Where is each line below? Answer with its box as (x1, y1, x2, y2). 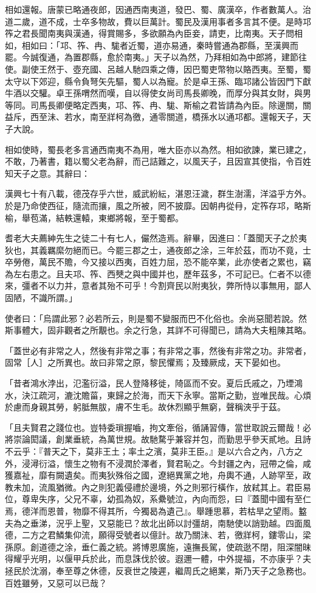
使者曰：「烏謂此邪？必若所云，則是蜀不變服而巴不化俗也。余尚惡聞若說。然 (5, 311, 307, 324)
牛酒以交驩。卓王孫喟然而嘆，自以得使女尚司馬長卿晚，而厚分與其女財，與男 (5, 87, 311, 99)
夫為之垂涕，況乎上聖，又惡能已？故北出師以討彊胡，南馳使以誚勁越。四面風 (5, 516, 311, 529)
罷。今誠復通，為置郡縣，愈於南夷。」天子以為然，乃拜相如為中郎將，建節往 (5, 51, 307, 63)
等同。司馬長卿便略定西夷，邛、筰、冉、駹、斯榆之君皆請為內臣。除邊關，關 (5, 98, 311, 111)
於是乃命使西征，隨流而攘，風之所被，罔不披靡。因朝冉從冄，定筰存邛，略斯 (5, 199, 311, 211)
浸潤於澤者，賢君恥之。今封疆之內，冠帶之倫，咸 (115, 456, 311, 469)
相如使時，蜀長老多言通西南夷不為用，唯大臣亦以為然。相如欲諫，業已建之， (5, 143, 311, 155)
